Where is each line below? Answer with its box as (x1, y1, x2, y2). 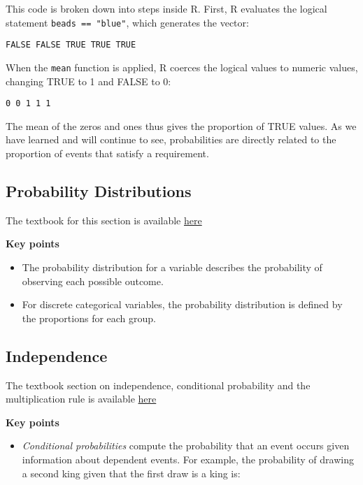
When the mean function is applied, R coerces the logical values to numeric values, (6, 59, 358, 74)
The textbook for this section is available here (6, 212, 202, 227)
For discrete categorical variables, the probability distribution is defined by (22, 297, 343, 312)
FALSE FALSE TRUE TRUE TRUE (6, 40, 136, 50)
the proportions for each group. (22, 310, 157, 325)
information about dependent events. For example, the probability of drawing (22, 451, 354, 466)
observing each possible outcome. (22, 273, 164, 288)
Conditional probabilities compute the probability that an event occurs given (22, 438, 350, 453)
